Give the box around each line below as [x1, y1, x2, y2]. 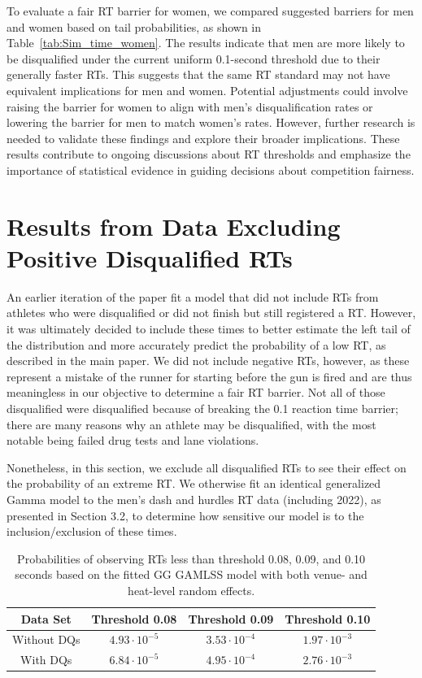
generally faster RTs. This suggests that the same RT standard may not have [7, 66, 390, 83]
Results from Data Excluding [7, 209, 341, 242]
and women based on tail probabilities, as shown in [7, 18, 262, 35]
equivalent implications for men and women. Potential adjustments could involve [7, 81, 408, 98]
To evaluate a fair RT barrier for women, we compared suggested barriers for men [7, 2, 414, 19]
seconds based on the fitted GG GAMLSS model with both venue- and [15, 566, 368, 583]
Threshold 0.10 [285, 610, 371, 627]
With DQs [20, 651, 72, 668]
